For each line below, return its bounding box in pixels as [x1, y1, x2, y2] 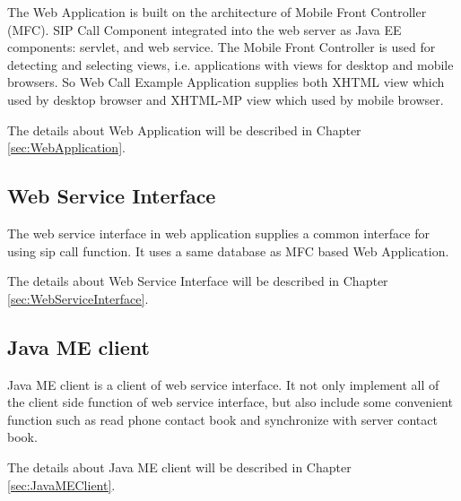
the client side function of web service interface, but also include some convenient [7, 393, 453, 411]
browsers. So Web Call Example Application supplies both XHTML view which [7, 73, 445, 91]
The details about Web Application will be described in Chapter [7, 120, 361, 139]
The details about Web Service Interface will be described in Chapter [7, 272, 388, 290]
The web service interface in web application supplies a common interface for [7, 223, 430, 242]
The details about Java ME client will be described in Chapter [7, 457, 352, 476]
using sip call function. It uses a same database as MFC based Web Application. [7, 241, 449, 260]
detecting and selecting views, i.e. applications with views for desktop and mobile [7, 55, 454, 73]
